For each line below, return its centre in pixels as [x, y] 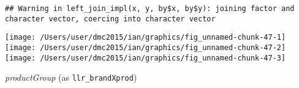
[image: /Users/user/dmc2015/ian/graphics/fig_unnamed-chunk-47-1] [146, 38]
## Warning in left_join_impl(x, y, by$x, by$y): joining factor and [150, 9]
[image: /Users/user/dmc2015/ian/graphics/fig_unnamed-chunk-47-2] [146, 47]
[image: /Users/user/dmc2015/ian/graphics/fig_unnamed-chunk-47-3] [146, 58]
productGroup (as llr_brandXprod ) [71, 77]
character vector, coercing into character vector [110, 19]
